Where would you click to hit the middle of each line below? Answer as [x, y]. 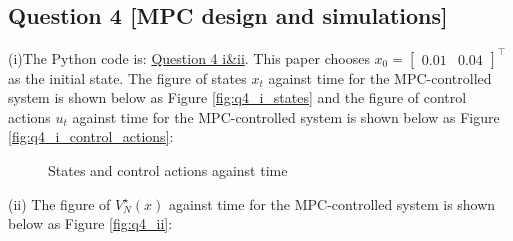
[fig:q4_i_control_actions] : [91, 136]
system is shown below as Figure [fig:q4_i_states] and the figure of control [237, 97]
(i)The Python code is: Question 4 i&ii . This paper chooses [189, 57]
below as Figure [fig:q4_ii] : [90, 223]
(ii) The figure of [59, 203]
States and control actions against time [168, 170]
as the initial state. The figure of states [127, 77]
